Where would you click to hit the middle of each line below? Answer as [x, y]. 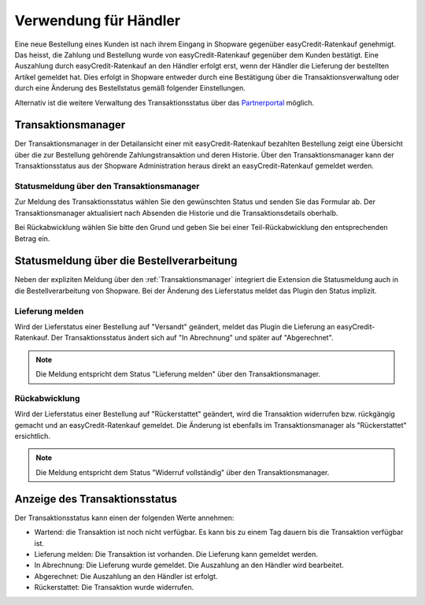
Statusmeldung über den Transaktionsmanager [107, 186]
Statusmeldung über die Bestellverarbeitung [126, 261]
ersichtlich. [33, 436]
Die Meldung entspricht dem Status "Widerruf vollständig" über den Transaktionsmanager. [183, 472]
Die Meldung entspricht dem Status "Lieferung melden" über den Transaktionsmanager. [178, 374]
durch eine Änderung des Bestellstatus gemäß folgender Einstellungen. [130, 88]
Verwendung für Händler [98, 20]
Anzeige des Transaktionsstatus [96, 499]
